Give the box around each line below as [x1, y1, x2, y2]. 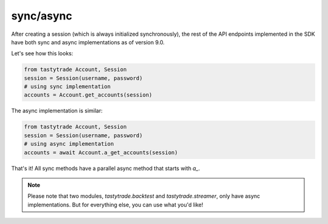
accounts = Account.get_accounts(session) [24, 92, 152, 98]
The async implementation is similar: [11, 107, 103, 115]
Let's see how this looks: [11, 50, 73, 57]
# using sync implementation [24, 83, 111, 90]
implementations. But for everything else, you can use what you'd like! [27, 201, 203, 208]
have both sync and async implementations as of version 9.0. [11, 38, 165, 46]
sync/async [11, 9, 73, 22]
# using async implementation [24, 140, 114, 148]
